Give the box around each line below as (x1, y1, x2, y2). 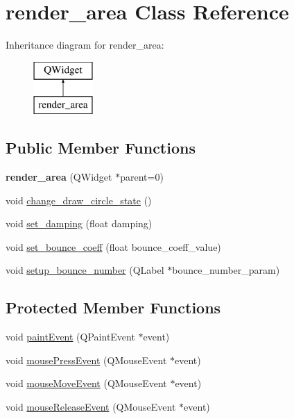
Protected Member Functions (6, 297, 221, 318)
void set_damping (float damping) (6, 216, 153, 231)
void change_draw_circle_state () (6, 192, 152, 207)
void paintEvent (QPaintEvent (6, 329, 135, 344)
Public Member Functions (6, 137, 196, 158)
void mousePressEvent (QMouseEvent (6, 352, 167, 367)
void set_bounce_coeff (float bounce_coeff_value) (6, 239, 221, 254)
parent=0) (120, 170, 164, 184)
